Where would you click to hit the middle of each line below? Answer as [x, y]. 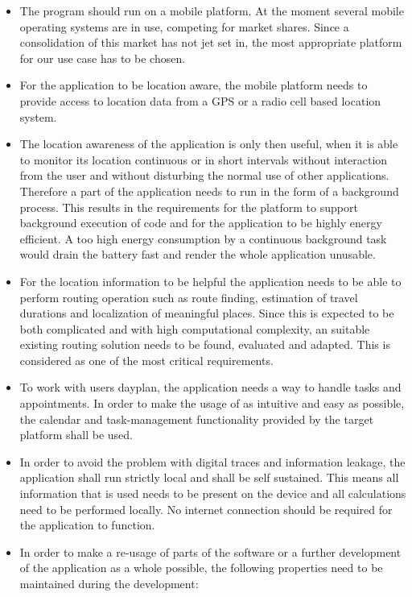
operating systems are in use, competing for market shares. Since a [184, 26]
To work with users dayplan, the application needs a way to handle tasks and [210, 387]
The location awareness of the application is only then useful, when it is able [209, 144]
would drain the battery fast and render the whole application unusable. [198, 254]
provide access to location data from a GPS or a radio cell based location [200, 100]
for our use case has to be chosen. [103, 58]
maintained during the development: [109, 583]
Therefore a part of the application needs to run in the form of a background [209, 191]
